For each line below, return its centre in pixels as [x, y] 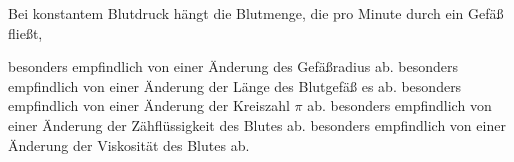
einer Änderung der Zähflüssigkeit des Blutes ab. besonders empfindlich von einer [257, 124]
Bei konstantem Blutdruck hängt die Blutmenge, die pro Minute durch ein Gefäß [256, 13]
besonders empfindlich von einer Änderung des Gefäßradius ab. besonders [233, 66]
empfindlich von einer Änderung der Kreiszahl [149, 105]
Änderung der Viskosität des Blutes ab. [129, 144]
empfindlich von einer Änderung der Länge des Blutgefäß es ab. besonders [235, 85]
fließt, [25, 32]
